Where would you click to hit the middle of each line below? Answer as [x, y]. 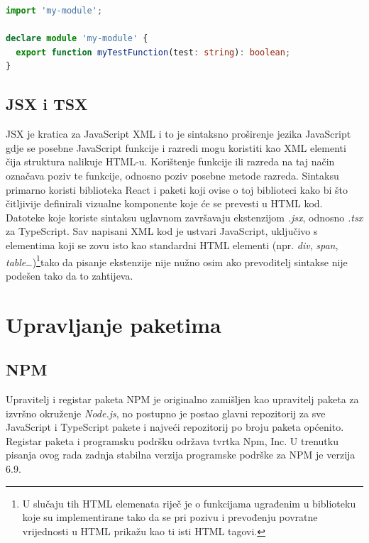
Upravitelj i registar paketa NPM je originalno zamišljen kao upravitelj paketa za [182, 399]
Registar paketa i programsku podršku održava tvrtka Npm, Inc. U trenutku [172, 440]
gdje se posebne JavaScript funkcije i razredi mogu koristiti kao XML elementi [176, 147]
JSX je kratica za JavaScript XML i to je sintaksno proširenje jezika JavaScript [178, 134]
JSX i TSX [47, 104]
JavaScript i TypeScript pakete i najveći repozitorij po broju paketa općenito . [175, 427]
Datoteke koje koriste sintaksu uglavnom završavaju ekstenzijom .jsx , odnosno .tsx [184, 217]
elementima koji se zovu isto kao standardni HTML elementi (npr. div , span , [172, 245]
